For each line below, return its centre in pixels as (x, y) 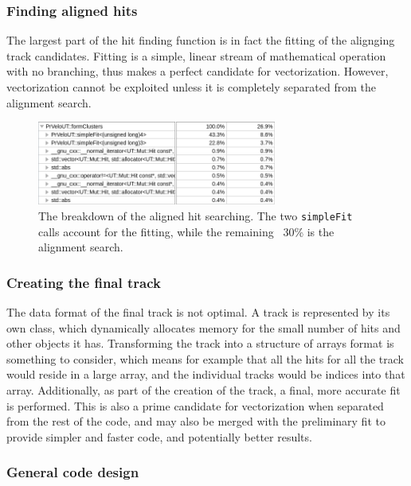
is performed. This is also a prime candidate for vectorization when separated (195, 405)
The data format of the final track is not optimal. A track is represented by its (198, 312)
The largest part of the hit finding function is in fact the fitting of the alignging (201, 40)
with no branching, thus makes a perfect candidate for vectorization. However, (198, 71)
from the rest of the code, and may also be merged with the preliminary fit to (196, 421)
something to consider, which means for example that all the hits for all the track (205, 358)
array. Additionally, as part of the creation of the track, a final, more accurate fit (204, 389)
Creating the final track (84, 282)
